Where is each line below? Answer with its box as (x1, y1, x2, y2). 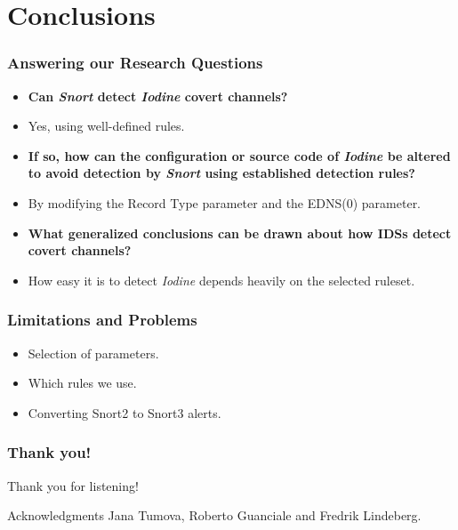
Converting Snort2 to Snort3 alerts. (28, 403, 221, 422)
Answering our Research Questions (7, 52, 263, 74)
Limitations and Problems (7, 309, 197, 331)
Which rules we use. (28, 373, 137, 392)
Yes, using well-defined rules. (28, 116, 185, 135)
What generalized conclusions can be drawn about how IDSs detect (28, 223, 452, 242)
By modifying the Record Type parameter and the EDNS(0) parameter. (28, 193, 422, 212)
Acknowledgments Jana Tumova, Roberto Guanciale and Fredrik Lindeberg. (7, 506, 422, 525)
